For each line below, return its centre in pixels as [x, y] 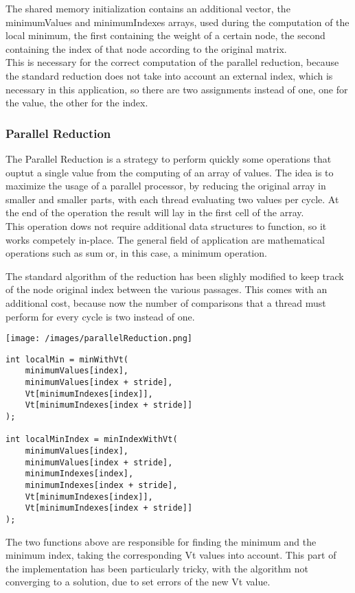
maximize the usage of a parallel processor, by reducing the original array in [166, 186]
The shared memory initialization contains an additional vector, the [148, 8]
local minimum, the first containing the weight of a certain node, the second [165, 35]
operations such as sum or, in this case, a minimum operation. [136, 253]
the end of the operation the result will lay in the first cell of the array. [155, 212]
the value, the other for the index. [77, 103]
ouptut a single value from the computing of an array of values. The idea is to [170, 172]
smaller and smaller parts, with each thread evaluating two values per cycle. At [172, 199]
